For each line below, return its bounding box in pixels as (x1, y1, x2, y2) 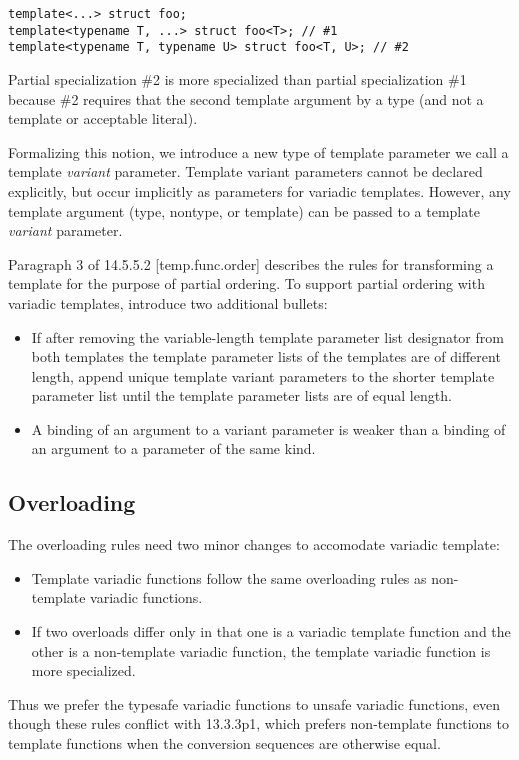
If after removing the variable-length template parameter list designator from (31, 326, 504, 347)
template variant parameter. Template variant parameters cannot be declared (8, 161, 483, 182)
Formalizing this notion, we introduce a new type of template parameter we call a (8, 141, 509, 162)
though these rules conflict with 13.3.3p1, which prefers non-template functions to (8, 713, 509, 734)
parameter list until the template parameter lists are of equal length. (31, 385, 452, 406)
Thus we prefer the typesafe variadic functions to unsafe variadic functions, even (8, 693, 501, 714)
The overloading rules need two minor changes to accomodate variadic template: (8, 534, 500, 555)
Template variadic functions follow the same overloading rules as (31, 567, 427, 588)
